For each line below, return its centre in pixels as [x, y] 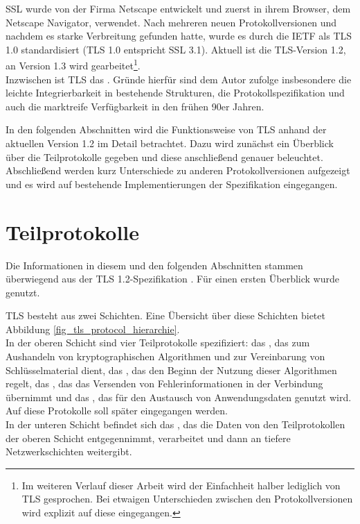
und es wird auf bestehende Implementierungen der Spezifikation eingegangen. [172, 184]
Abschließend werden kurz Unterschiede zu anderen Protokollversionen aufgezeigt [178, 170]
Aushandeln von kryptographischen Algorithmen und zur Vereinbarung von [165, 356]
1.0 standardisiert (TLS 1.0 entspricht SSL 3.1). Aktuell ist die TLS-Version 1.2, [176, 49]
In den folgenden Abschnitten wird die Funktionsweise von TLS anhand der [166, 129]
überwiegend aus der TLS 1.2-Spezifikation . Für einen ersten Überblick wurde [172, 279]
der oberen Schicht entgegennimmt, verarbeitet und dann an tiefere [148, 438]
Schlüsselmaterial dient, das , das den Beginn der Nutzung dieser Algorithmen [171, 370]
